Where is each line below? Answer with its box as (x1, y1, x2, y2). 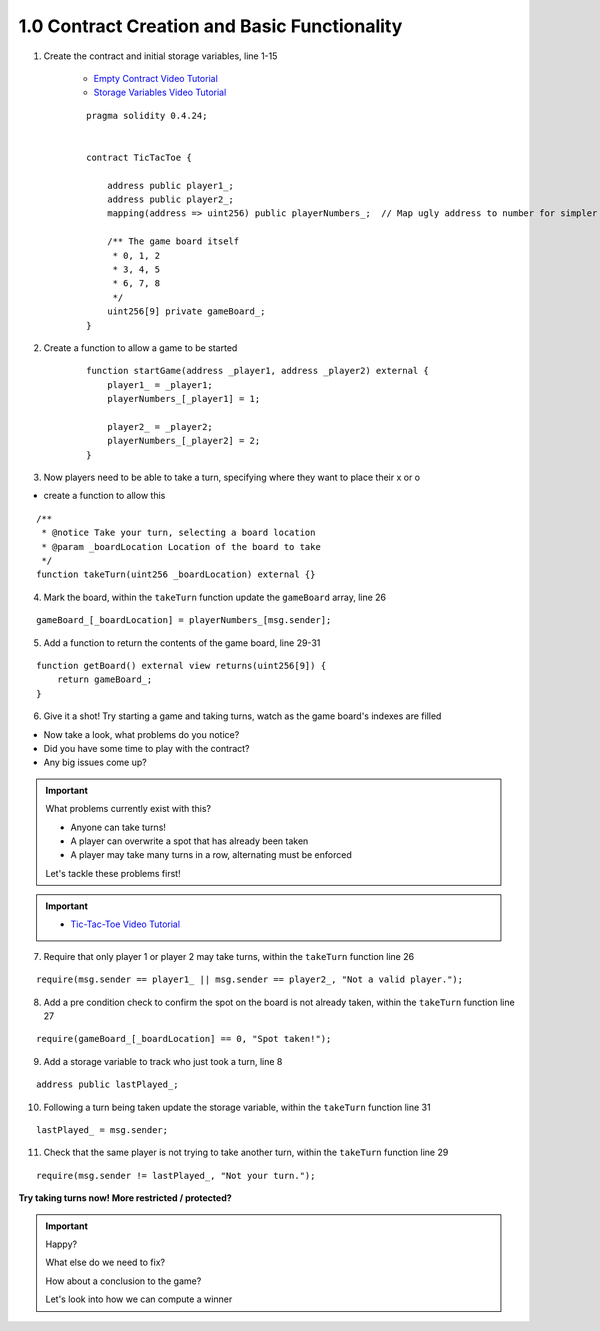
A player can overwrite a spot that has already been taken (70, 835, 309, 847)
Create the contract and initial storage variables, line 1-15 (43, 50, 278, 62)
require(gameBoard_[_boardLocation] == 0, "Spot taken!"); (36, 1033, 332, 1045)
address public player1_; (106, 180, 235, 191)
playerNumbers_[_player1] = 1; (106, 393, 261, 405)
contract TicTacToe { (86, 151, 192, 163)
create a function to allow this (43, 490, 166, 502)
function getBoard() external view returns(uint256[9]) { (36, 660, 327, 671)
